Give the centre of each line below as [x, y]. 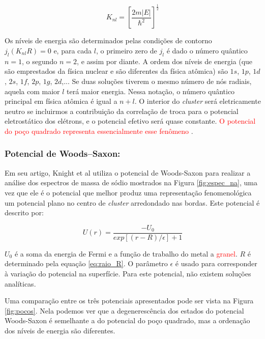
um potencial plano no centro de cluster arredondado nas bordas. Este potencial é [132, 202]
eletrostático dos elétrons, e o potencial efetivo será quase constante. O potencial [130, 121]
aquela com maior [32, 91]
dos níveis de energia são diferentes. [60, 330]
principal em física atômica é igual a [61, 101]
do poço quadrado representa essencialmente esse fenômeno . [99, 131]
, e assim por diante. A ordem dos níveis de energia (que [165, 61]
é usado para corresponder [216, 263]
